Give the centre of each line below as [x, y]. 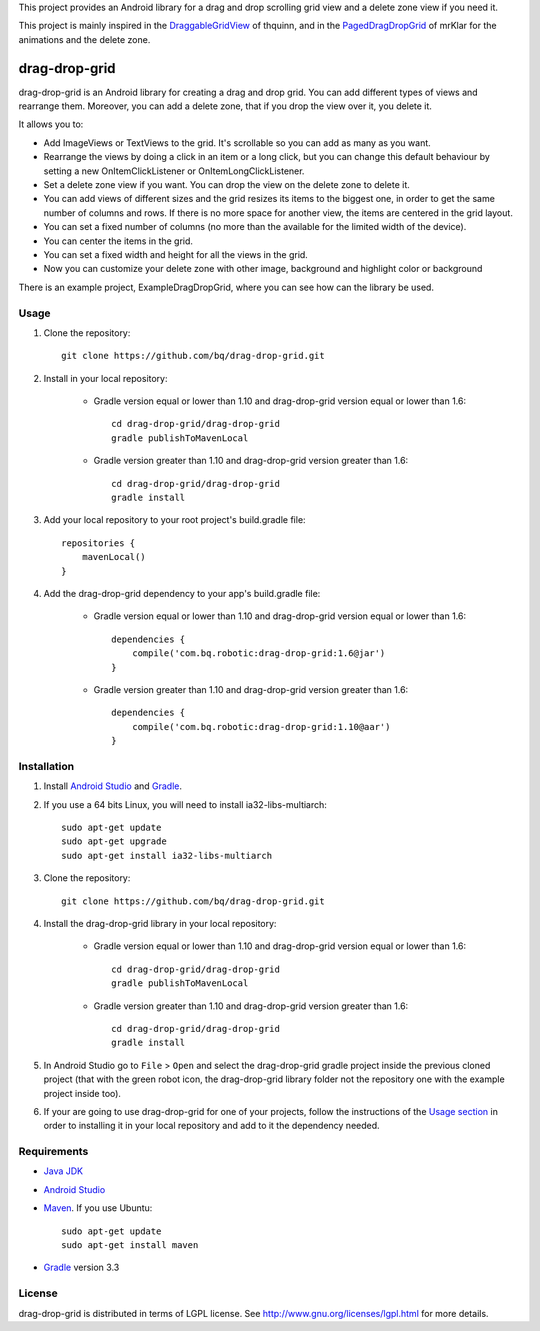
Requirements [53, 1152]
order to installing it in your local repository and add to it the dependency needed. [211, 1126]
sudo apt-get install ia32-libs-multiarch [167, 855]
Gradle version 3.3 [81, 1267]
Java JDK [63, 1171]
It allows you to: [51, 124]
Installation [46, 766]
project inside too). [82, 1093]
